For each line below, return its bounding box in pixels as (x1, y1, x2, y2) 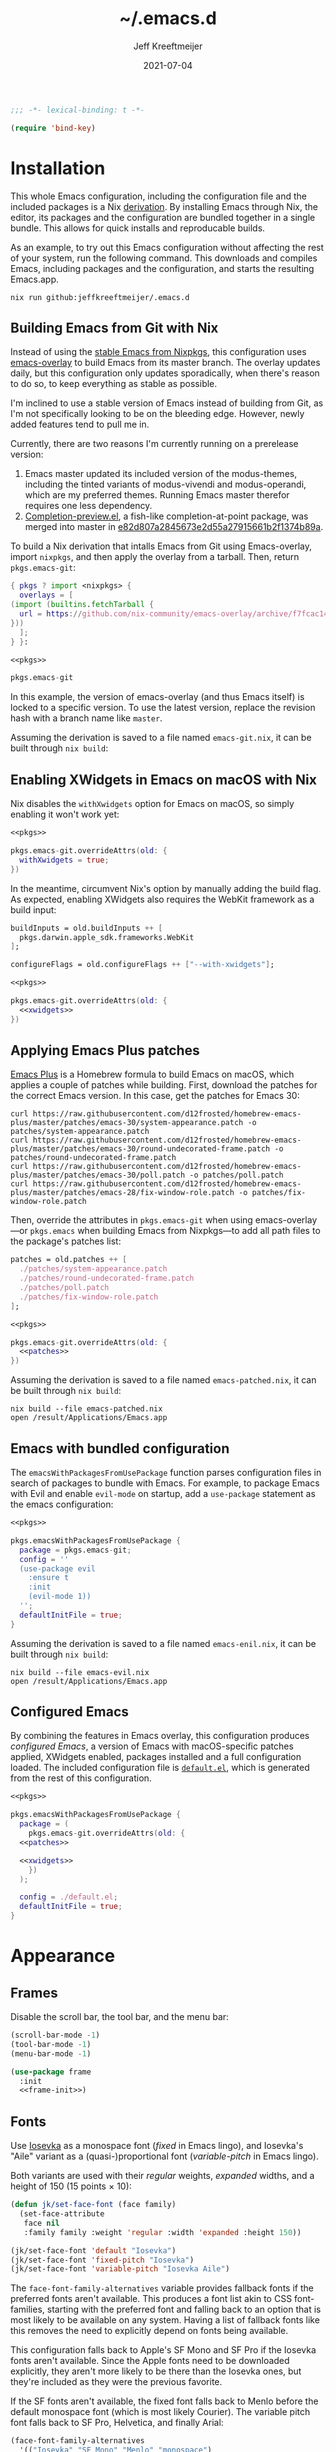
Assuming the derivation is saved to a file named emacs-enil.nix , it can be (10, 1637, 317, 1649)
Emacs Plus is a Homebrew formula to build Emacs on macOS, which (10, 1068, 295, 1081)
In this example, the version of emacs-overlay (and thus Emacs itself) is (10, 691, 305, 703)
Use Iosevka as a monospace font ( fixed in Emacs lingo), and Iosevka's (10, 2140, 304, 2152)
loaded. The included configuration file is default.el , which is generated (10, 1762, 310, 1774)
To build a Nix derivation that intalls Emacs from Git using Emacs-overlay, (10, 540, 312, 552)
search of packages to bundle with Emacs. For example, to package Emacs (10, 1477, 320, 1489)
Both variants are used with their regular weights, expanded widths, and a (10, 2170, 315, 2182)
